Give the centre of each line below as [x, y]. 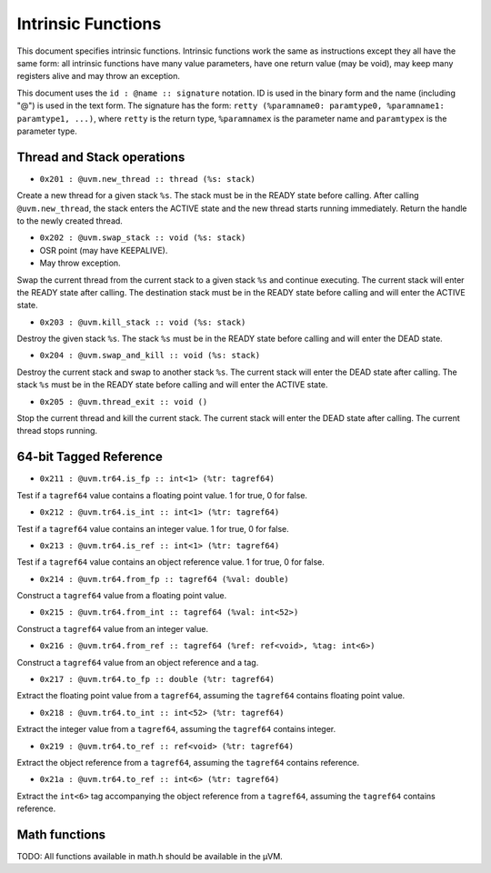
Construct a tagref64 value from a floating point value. [122, 596]
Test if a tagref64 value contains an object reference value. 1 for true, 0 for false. [170, 562]
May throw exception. [80, 263]
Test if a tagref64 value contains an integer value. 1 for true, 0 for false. [153, 528]
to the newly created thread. [70, 221]
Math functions [61, 834]
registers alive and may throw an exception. [99, 76]
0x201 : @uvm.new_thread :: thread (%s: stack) [148, 179]
